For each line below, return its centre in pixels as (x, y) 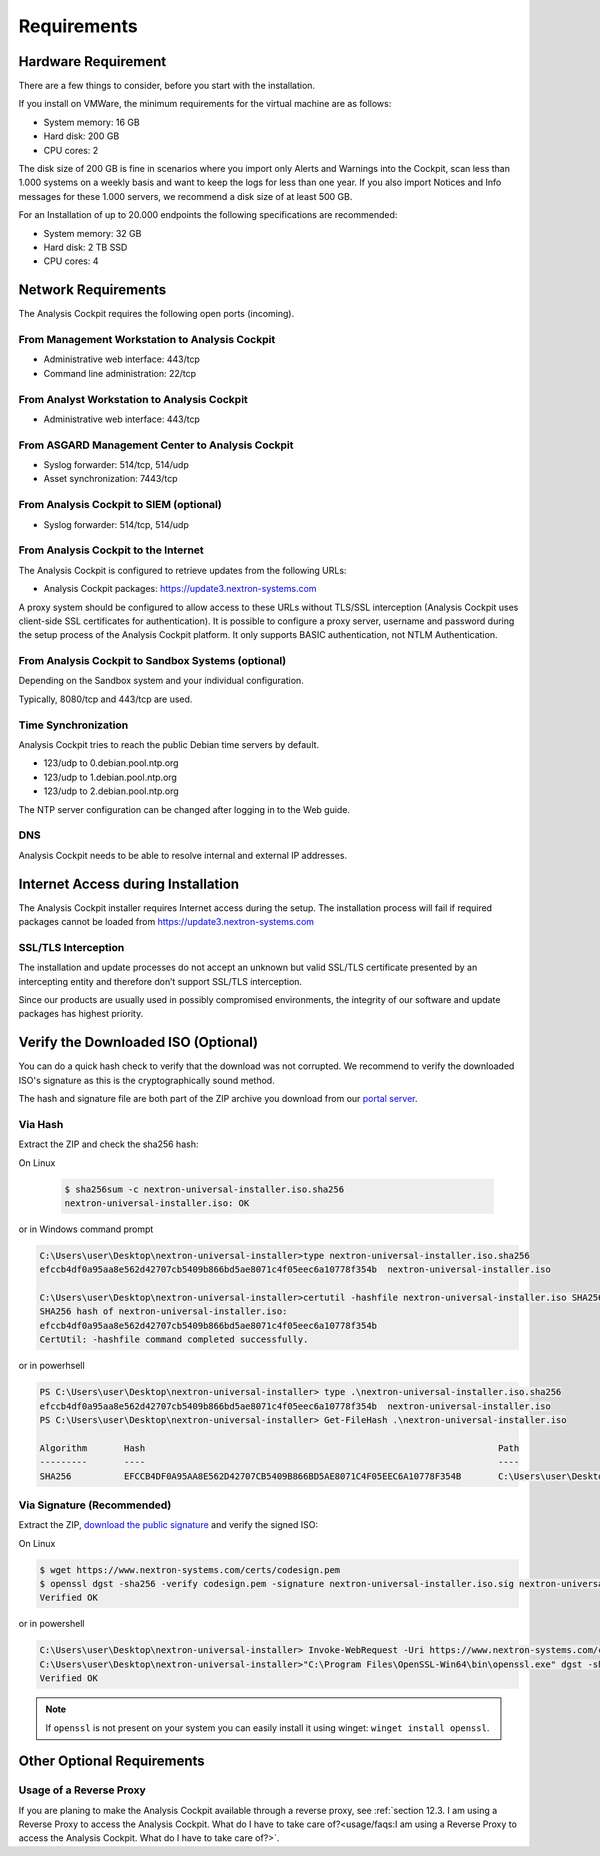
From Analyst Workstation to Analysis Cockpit (133, 399)
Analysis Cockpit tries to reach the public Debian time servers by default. (169, 744)
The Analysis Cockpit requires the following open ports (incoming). (156, 314)
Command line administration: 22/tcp (120, 373)
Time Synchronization (73, 725)
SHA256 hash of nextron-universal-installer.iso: (163, 1311)
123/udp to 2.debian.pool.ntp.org (111, 791)
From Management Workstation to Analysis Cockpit (147, 340)
